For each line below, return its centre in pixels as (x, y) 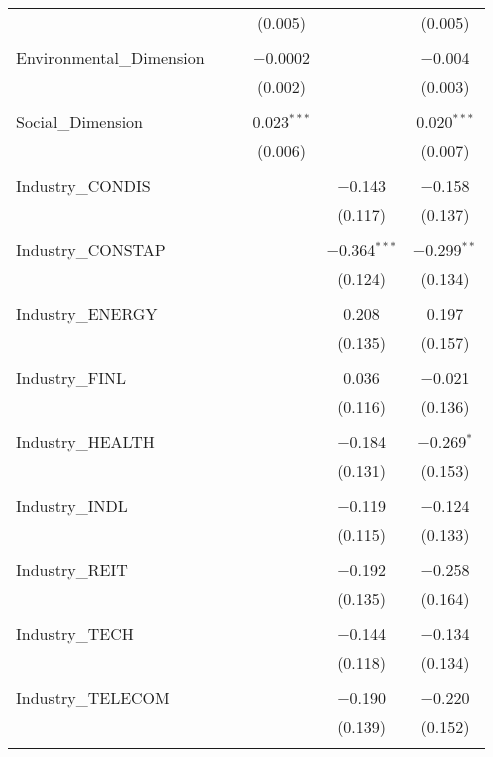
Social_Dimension (79, 121)
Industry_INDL (72, 505)
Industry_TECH (75, 633)
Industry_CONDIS (83, 185)
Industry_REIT (72, 569)
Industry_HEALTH (85, 441)
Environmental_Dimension (110, 57)
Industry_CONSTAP (91, 249)
